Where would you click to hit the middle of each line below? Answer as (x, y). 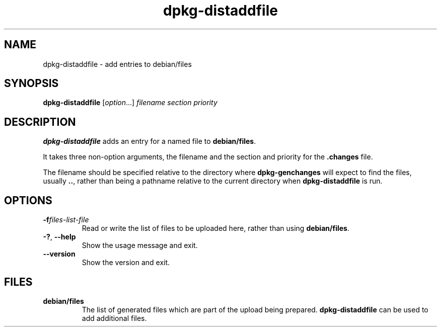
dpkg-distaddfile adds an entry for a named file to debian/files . (150, 141)
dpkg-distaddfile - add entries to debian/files (117, 64)
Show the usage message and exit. (140, 245)
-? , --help (59, 237)
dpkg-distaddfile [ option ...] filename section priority (130, 103)
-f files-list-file (66, 220)
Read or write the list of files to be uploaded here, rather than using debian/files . (215, 228)
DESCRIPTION (40, 122)
